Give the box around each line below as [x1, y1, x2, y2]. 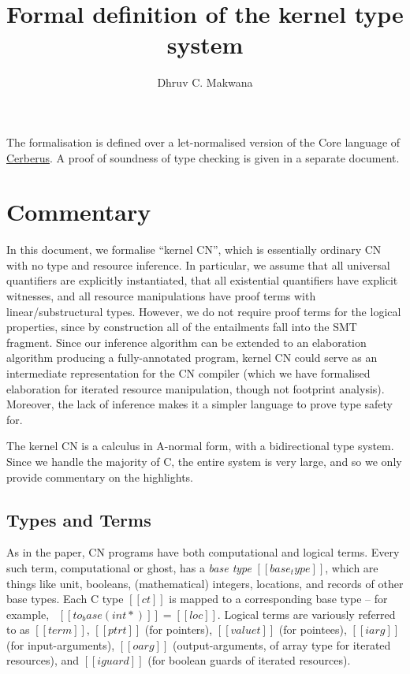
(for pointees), [278, 621, 347, 638]
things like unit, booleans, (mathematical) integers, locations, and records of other [6, 575, 404, 591]
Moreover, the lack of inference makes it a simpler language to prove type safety [6, 396, 393, 412]
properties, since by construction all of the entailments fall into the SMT [6, 318, 357, 335]
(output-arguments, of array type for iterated [172, 636, 391, 653]
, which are [325, 559, 378, 575]
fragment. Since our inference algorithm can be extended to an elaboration [6, 333, 367, 350]
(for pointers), [144, 621, 213, 638]
